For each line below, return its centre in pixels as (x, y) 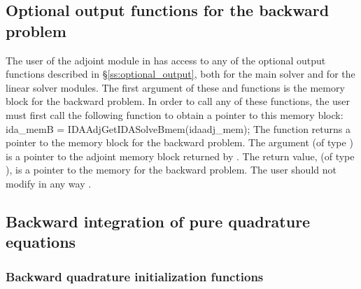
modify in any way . (49, 183)
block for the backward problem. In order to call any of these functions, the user (178, 101)
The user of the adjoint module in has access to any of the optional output (166, 60)
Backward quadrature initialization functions (135, 276)
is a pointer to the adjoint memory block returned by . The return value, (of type (180, 156)
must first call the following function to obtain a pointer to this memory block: (175, 114)
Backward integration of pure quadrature (158, 221)
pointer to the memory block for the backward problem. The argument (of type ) (179, 142)
